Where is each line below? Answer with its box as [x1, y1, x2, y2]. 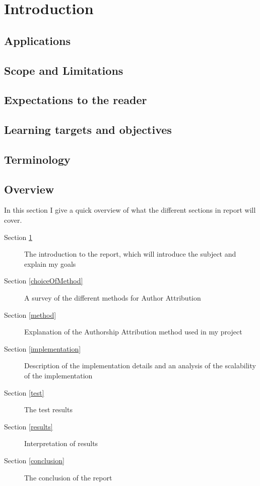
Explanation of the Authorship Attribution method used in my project [24, 326, 242, 337]
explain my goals [24, 258, 76, 269]
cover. [4, 215, 22, 225]
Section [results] [4, 421, 53, 431]
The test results [24, 404, 73, 415]
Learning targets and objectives [4, 122, 172, 137]
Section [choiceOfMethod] [4, 275, 83, 286]
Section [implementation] [4, 343, 81, 354]
